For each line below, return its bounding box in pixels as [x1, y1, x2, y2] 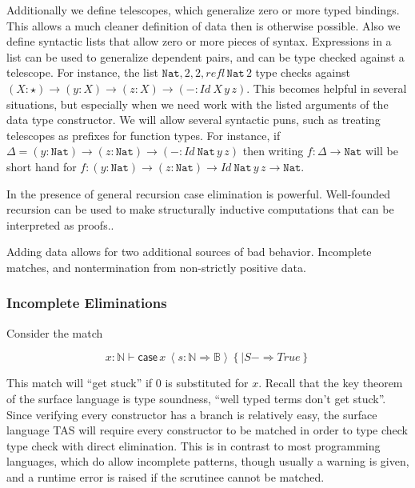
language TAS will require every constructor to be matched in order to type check [6, 422, 408, 438]
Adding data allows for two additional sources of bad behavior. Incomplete [6, 243, 372, 260]
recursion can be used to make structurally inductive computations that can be [6, 201, 394, 218]
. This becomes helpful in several [246, 79, 407, 96]
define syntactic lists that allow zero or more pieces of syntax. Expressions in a [6, 33, 392, 50]
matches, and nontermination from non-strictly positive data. [6, 258, 306, 275]
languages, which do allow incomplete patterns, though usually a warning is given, [6, 453, 409, 470]
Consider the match [6, 324, 103, 341]
